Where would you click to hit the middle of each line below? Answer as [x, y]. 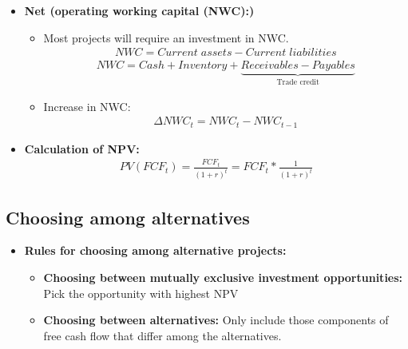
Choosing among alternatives [128, 217]
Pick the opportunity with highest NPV [141, 293]
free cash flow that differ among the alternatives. [162, 335]
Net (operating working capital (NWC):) [139, 10]
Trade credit [298, 83]
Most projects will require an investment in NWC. [166, 37]
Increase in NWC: [87, 106]
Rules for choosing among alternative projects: [155, 250]
